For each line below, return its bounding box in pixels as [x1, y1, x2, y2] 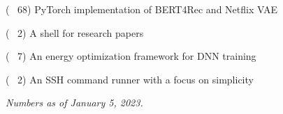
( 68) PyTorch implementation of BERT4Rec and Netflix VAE [6, 2, 277, 16]
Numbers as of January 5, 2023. [6, 95, 143, 110]
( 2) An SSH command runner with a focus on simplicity [6, 72, 254, 86]
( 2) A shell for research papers [6, 25, 144, 40]
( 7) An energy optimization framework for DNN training [6, 49, 256, 63]
